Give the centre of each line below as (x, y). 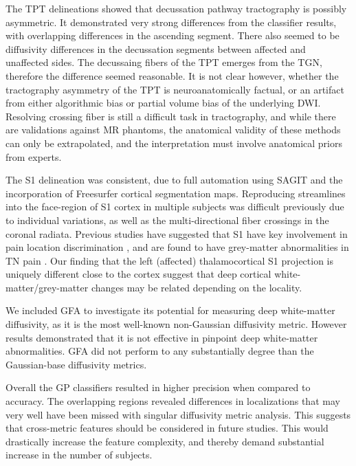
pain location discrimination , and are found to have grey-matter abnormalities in (177, 247)
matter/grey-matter (47, 287)
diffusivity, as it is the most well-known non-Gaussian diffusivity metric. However (176, 324)
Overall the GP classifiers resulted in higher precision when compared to (158, 387)
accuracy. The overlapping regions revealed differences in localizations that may (173, 401)
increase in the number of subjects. (79, 455)
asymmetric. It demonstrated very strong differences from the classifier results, (171, 22)
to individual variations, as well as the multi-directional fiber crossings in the (167, 220)
